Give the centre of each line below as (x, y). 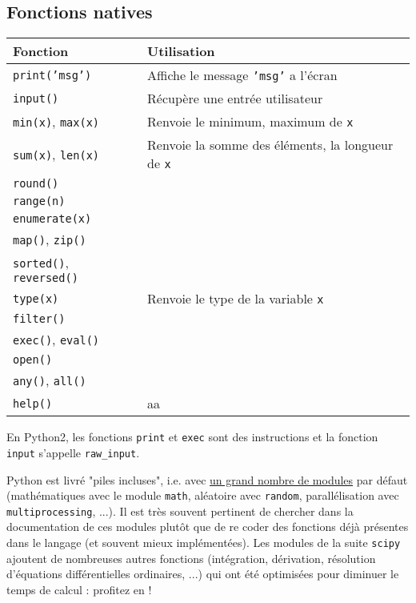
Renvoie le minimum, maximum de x (250, 122)
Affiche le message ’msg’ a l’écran (242, 75)
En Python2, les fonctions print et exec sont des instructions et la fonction (192, 437)
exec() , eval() (56, 340)
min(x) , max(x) (56, 122)
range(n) (39, 201)
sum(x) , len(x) (56, 154)
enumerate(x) (52, 219)
